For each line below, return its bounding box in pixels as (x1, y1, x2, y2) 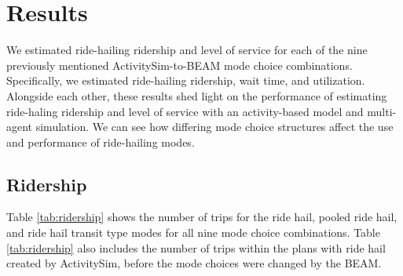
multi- (367, 103, 397, 119)
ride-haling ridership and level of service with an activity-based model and (6, 103, 364, 119)
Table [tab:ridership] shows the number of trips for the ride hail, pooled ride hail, (6, 209, 398, 225)
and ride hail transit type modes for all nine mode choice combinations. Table (6, 224, 380, 241)
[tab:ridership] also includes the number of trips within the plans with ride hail (6, 239, 386, 256)
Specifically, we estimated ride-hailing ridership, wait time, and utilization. (6, 72, 365, 89)
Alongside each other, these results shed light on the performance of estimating (6, 87, 387, 103)
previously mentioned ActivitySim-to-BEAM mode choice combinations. (6, 56, 353, 73)
